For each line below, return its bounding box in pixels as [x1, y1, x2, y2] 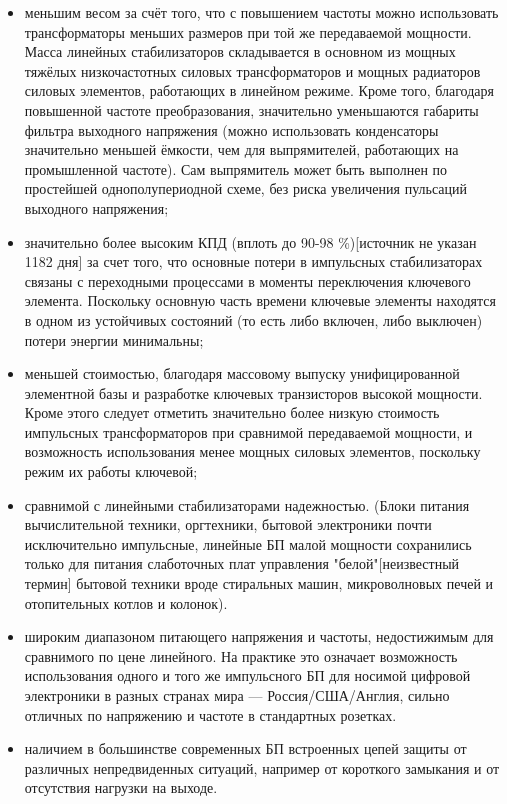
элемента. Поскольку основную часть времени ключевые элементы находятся [24, 290, 496, 311]
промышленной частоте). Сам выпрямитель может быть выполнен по [24, 158, 448, 179]
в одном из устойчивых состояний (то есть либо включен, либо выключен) [24, 309, 483, 330]
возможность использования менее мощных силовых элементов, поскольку [24, 441, 481, 462]
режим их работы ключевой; [24, 461, 198, 482]
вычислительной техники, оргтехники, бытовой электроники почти [24, 514, 432, 535]
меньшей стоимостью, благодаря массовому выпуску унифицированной [24, 363, 460, 384]
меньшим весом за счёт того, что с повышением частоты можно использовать [24, 2, 499, 22]
